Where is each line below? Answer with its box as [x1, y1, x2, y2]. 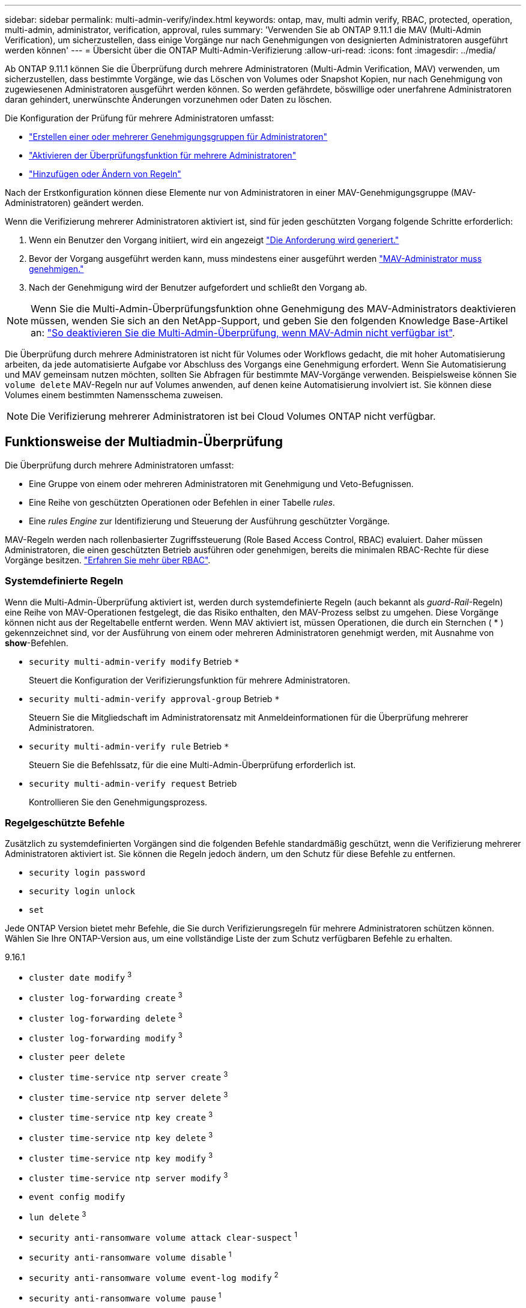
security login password [29, 868, 145, 878]
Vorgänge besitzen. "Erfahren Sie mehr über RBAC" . [5, 554, 211, 565]
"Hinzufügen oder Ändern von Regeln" [29, 169, 181, 179]
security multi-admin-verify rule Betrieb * [29, 740, 229, 751]
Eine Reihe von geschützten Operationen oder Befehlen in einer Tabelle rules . [29, 497, 335, 507]
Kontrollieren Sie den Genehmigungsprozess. [29, 796, 208, 807]
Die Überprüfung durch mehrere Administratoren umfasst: [5, 459, 234, 470]
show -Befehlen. [5, 637, 68, 648]
